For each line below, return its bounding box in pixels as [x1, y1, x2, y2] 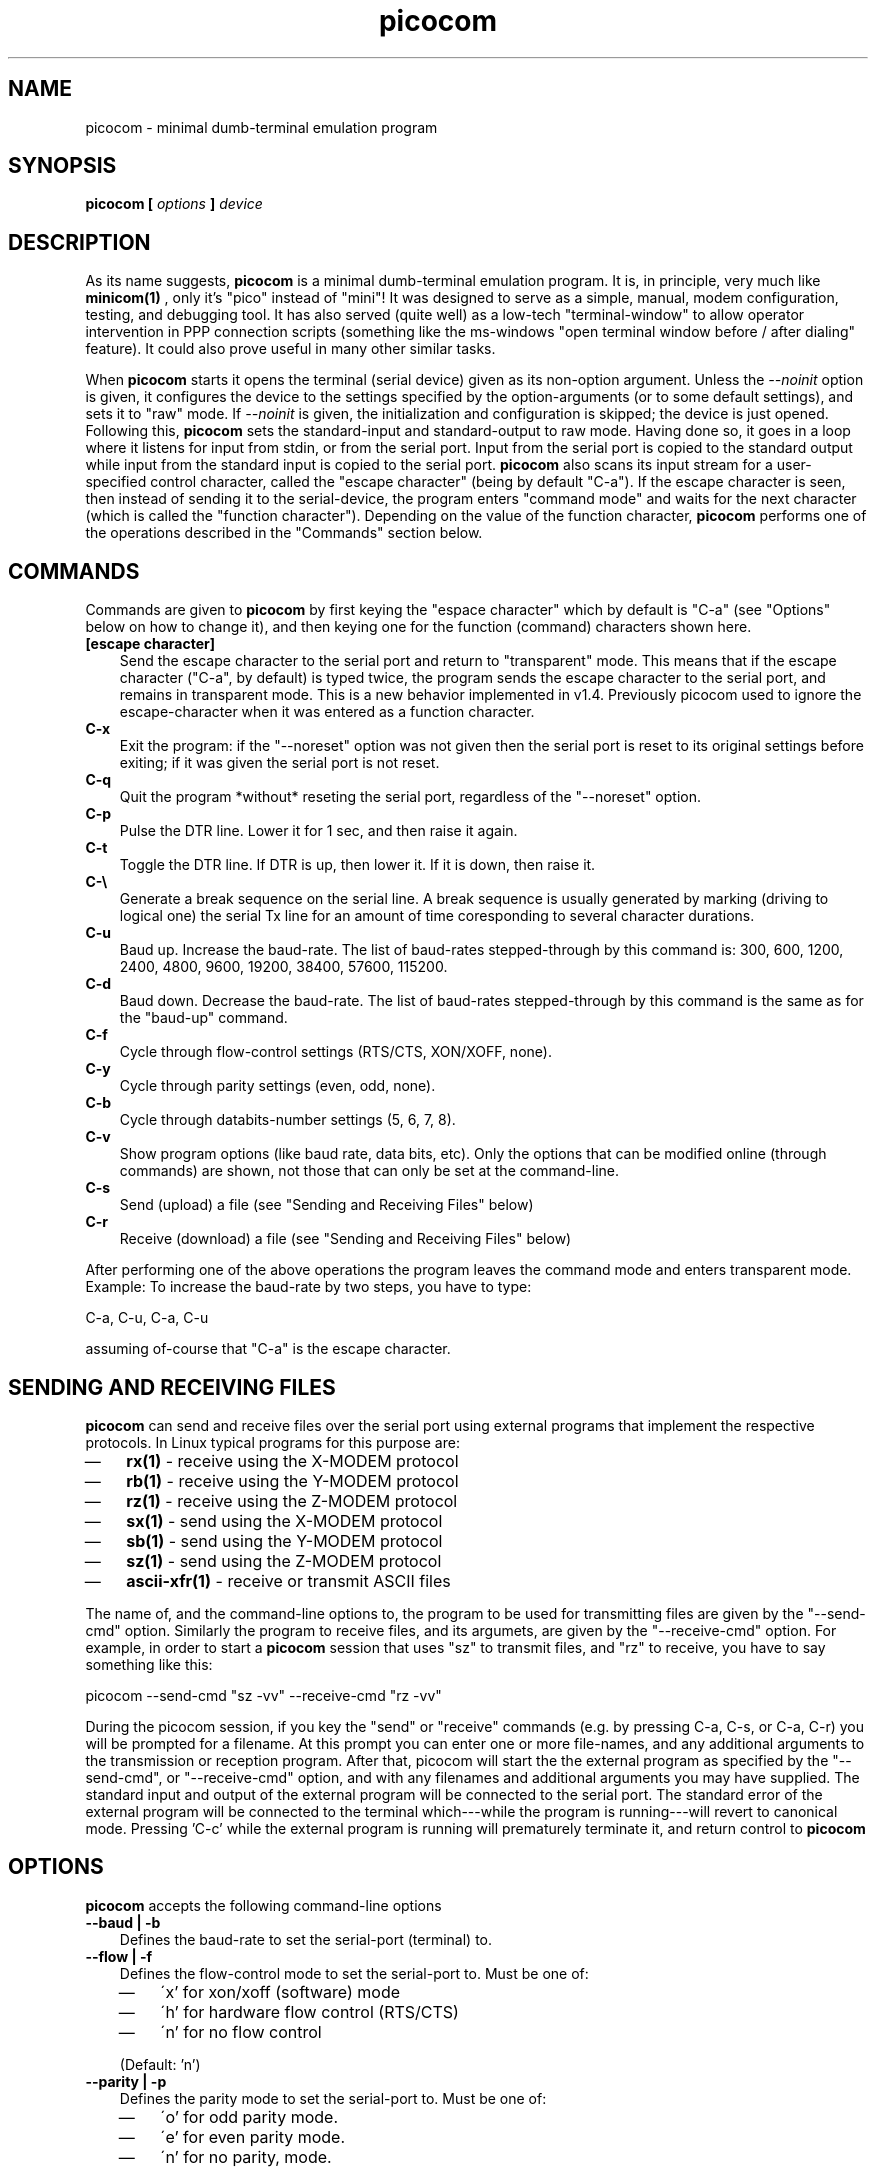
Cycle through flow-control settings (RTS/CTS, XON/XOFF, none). [119, 1043, 552, 1061]
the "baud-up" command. [119, 1009, 288, 1027]
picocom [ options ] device [85, 195, 263, 213]
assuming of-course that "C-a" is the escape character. [85, 1340, 451, 1358]
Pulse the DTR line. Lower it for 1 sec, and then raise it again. [119, 822, 518, 840]
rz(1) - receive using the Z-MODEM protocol [126, 1490, 458, 1511]
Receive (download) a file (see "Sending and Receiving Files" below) [119, 1230, 572, 1248]
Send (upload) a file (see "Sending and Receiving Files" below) [119, 1196, 534, 1214]
